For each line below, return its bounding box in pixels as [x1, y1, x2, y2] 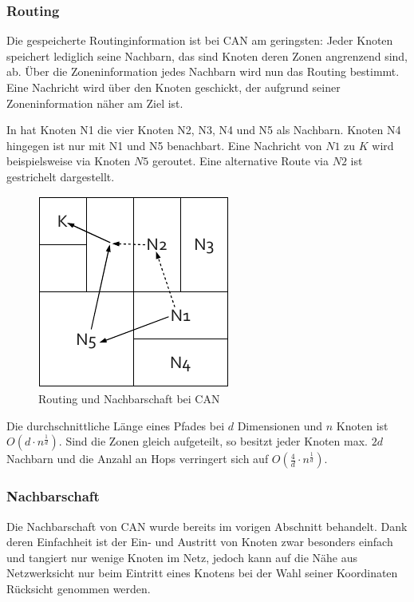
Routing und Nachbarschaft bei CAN [38, 390, 220, 407]
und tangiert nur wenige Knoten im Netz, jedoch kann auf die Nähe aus [6, 549, 358, 565]
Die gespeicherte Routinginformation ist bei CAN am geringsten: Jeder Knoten [6, 32, 393, 49]
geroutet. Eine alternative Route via [152, 152, 329, 169]
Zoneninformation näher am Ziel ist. [6, 94, 183, 111]
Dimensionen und [237, 417, 323, 434]
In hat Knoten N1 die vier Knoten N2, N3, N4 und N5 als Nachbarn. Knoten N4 [6, 121, 401, 138]
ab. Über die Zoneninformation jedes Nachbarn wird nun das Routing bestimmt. [6, 63, 400, 80]
